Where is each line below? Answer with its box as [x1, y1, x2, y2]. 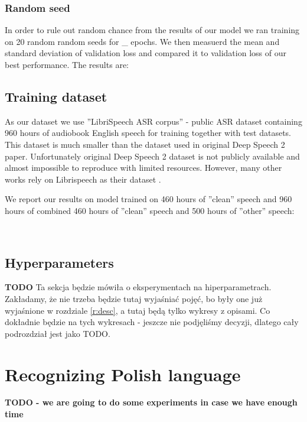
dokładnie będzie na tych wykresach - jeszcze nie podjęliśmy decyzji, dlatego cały [5, 316, 299, 328]
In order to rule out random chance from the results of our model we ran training [5, 24, 300, 36]
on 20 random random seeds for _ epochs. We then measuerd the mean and [5, 35, 280, 47]
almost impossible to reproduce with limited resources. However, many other [5, 161, 282, 174]
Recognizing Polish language [5, 362, 241, 386]
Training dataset [5, 87, 107, 105]
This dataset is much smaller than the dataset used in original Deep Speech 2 [5, 138, 285, 150]
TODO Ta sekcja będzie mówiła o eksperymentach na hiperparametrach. [5, 281, 272, 293]
